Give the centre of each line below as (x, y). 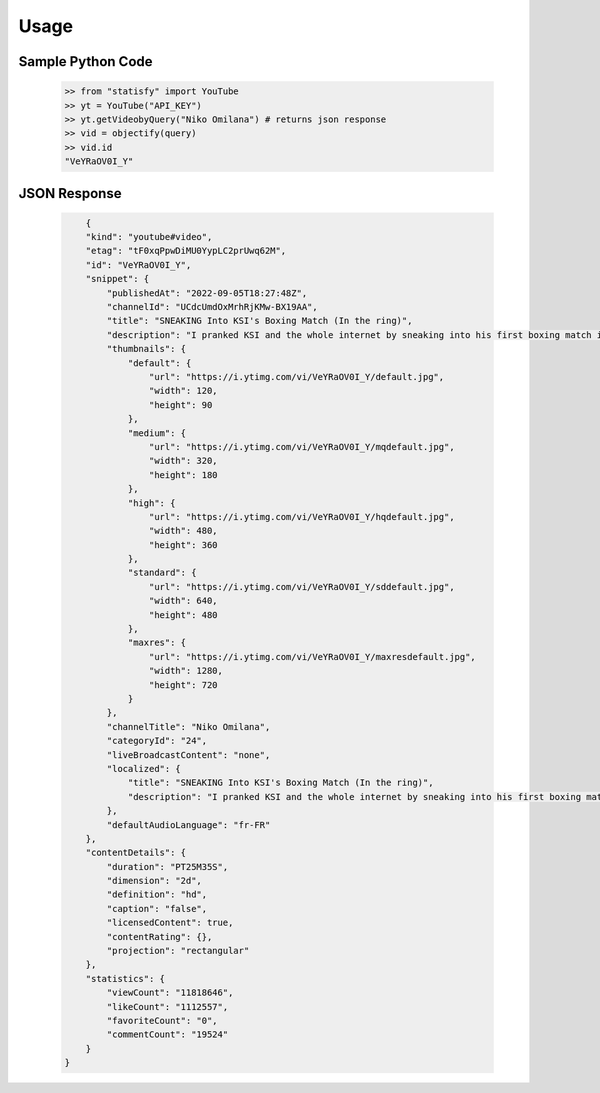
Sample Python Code (86, 61)
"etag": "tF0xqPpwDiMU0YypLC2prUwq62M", (186, 251)
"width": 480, (183, 531)
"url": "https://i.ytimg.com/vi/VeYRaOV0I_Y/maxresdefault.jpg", (312, 656)
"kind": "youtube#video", (149, 237)
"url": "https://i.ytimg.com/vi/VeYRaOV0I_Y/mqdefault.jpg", (301, 446)
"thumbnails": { (146, 349)
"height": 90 (180, 404)
